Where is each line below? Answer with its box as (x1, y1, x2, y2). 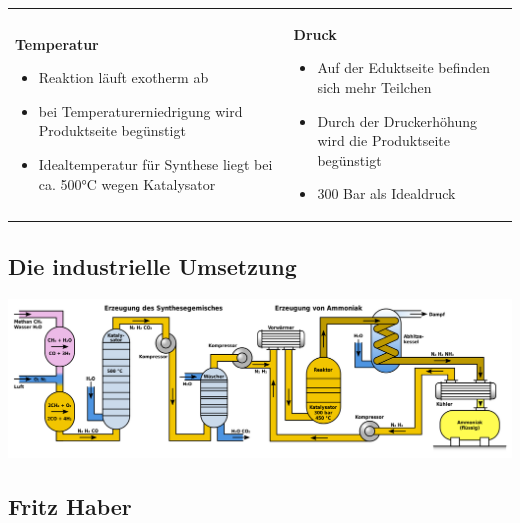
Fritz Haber (8, 490, 132, 521)
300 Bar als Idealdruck (317, 183, 456, 204)
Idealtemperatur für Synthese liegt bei (38, 153, 273, 174)
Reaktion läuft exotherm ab (38, 67, 209, 88)
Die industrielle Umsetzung (8, 250, 297, 281)
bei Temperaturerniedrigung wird (38, 100, 243, 121)
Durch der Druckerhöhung (317, 110, 478, 131)
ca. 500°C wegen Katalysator (38, 173, 216, 194)
